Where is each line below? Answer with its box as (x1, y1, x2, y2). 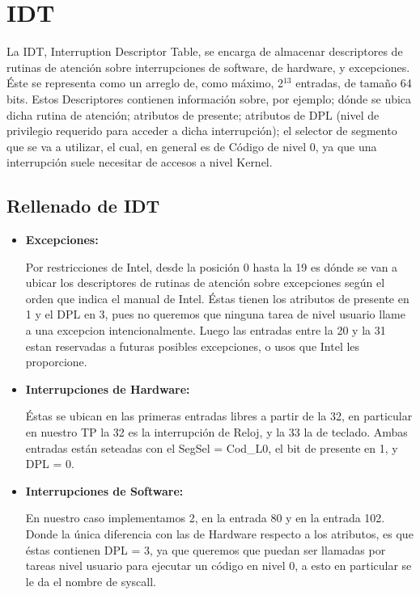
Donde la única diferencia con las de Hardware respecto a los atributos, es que (25, 525, 414, 542)
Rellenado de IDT (6, 193, 160, 218)
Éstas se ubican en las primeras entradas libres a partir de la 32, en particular (25, 407, 413, 424)
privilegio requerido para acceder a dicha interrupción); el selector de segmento (6, 122, 397, 139)
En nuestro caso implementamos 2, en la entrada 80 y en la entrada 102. (25, 509, 385, 526)
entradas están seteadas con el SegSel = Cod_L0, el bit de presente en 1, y (25, 439, 398, 456)
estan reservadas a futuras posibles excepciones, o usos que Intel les (25, 337, 360, 354)
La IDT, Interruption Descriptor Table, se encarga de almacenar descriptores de (6, 43, 403, 60)
